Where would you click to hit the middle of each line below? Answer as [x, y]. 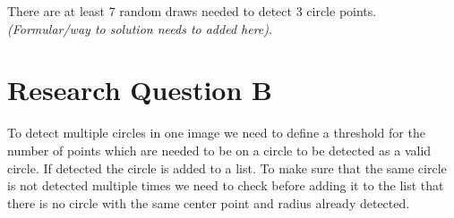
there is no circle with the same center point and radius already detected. [209, 202]
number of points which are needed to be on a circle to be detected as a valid [219, 150]
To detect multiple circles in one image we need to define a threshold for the [216, 133]
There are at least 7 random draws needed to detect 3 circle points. [192, 11]
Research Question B [140, 90]
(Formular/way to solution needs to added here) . [140, 28]
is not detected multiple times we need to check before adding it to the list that [226, 185]
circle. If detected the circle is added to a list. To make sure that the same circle [227, 168]
